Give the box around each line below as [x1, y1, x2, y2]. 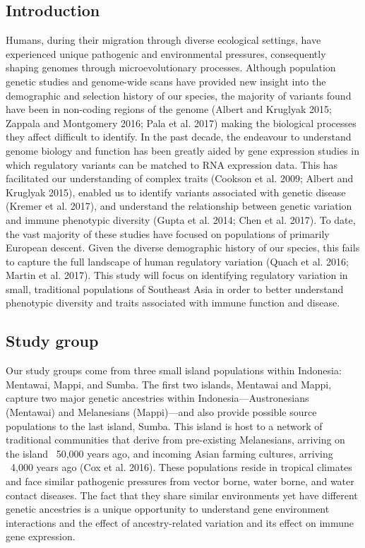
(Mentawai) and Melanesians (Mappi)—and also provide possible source [6, 405, 317, 419]
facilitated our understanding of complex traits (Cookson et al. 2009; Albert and [6, 171, 354, 186]
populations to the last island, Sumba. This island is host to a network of [6, 418, 323, 433]
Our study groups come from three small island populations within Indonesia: [6, 363, 342, 378]
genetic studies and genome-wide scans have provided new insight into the [6, 73, 326, 88]
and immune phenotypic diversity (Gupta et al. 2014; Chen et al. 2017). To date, [6, 212, 356, 227]
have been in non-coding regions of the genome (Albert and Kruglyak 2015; [6, 102, 332, 117]
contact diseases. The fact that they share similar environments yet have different [6, 487, 358, 502]
